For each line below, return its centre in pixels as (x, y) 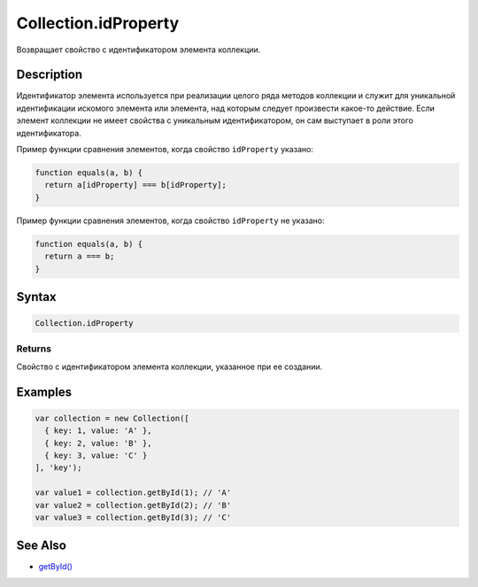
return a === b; (80, 256)
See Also (41, 546)
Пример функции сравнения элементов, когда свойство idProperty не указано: (170, 220)
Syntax (36, 297)
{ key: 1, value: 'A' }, (98, 431)
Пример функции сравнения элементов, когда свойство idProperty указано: (165, 150)
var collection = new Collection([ (112, 418)
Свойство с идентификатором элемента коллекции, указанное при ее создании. (170, 367)
